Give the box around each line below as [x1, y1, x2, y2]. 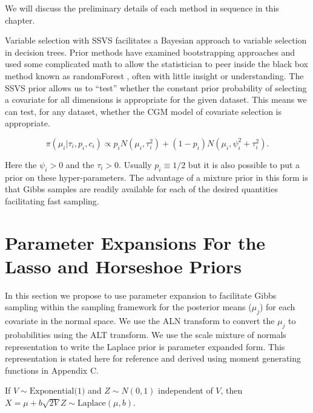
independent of [158, 384, 213, 397]
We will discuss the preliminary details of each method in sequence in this [5, 2, 279, 14]
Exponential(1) [29, 387, 85, 396]
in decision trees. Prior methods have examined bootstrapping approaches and [5, 45, 295, 58]
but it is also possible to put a [188, 158, 300, 171]
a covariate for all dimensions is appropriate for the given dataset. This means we [5, 93, 307, 106]
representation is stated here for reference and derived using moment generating [5, 352, 301, 365]
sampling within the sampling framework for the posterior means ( [5, 301, 252, 313]
